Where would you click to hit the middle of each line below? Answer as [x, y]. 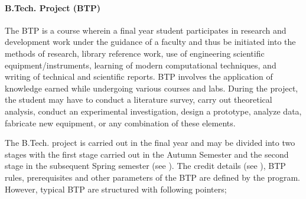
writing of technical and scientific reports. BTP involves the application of [139, 76]
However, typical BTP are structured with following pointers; [116, 189]
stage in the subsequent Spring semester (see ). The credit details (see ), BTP [145, 166]
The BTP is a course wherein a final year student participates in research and [146, 30]
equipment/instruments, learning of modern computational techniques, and [141, 65]
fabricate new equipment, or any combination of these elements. [120, 123]
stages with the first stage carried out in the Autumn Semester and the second [147, 154]
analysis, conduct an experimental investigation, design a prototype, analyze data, [153, 111]
